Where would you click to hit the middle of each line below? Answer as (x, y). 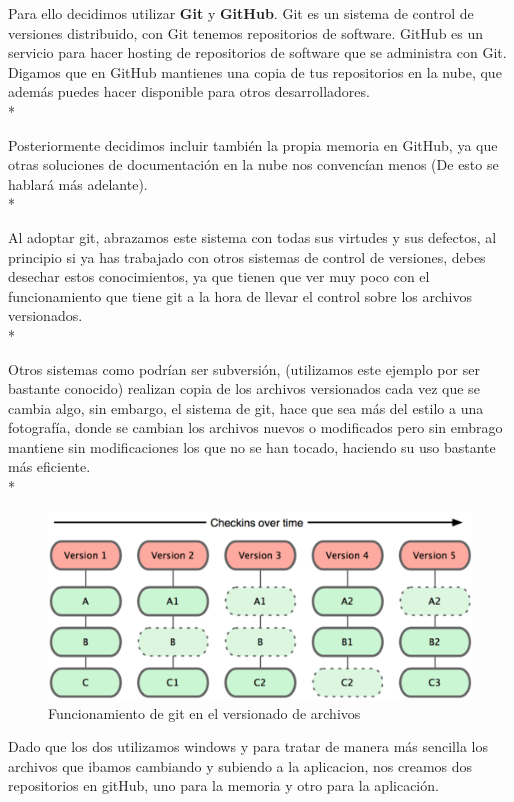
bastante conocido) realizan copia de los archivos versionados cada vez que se (244, 388)
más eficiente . (49, 466)
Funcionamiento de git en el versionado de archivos (204, 712)
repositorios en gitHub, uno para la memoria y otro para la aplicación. (223, 785)
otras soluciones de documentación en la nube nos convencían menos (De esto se (253, 164)
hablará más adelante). (78, 183)
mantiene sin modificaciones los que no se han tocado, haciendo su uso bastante (252, 446)
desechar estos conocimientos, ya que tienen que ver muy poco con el (219, 276)
